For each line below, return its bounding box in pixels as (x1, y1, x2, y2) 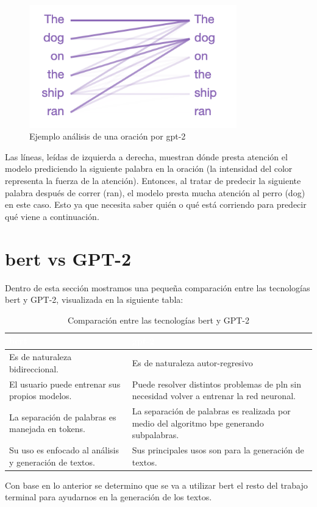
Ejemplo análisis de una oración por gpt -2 (29, 130, 186, 143)
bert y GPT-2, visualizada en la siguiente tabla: (5, 293, 183, 306)
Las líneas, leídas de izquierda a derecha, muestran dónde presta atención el (5, 150, 288, 163)
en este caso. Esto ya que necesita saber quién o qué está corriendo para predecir (5, 198, 307, 211)
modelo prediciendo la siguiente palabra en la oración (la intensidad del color (5, 162, 293, 175)
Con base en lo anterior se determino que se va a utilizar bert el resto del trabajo (5, 478, 308, 491)
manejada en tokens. (9, 422, 85, 435)
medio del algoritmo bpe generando (132, 416, 264, 429)
